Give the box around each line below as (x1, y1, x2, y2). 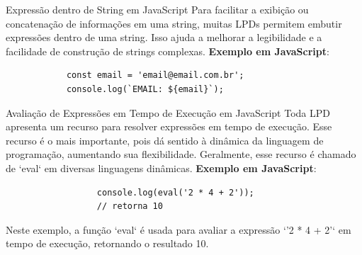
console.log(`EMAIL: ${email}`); (66, 84, 224, 94)
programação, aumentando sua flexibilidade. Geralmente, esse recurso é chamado (6, 147, 356, 161)
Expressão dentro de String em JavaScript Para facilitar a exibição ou (6, 2, 309, 16)
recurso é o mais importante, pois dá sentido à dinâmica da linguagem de (6, 132, 324, 147)
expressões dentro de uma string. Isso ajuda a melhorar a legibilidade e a (6, 30, 322, 45)
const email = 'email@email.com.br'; (66, 70, 244, 81)
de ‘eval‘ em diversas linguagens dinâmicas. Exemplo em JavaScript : (6, 160, 317, 175)
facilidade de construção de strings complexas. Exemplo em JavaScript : (6, 43, 329, 58)
